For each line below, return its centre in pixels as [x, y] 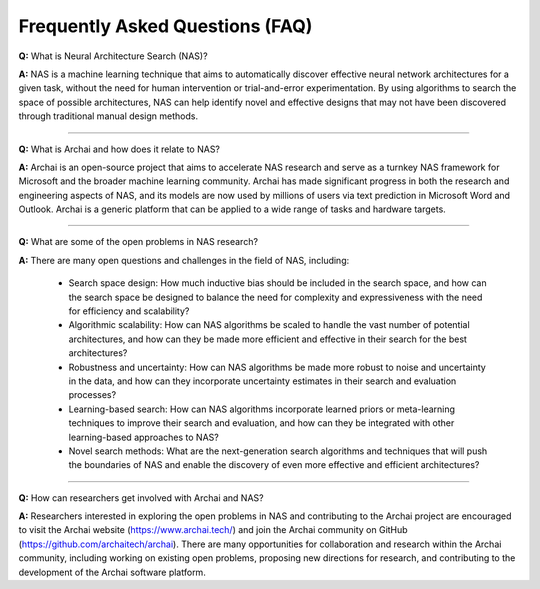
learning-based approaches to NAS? [143, 437]
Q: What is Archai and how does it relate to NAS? [119, 149]
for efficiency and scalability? [129, 311]
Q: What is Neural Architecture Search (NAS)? [113, 56]
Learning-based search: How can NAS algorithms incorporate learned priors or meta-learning [261, 409]
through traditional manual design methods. [108, 116]
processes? [92, 395]
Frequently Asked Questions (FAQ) [165, 26]
